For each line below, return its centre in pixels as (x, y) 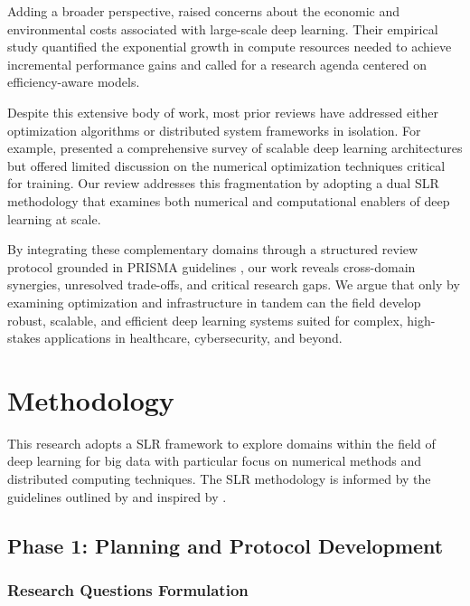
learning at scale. (54, 218)
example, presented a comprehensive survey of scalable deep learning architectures (235, 148)
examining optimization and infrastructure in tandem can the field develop (214, 302)
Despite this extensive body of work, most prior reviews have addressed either (223, 112)
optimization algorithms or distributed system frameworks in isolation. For (214, 130)
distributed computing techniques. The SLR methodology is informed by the (219, 478)
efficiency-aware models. (74, 82)
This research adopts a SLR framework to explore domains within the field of (221, 443)
